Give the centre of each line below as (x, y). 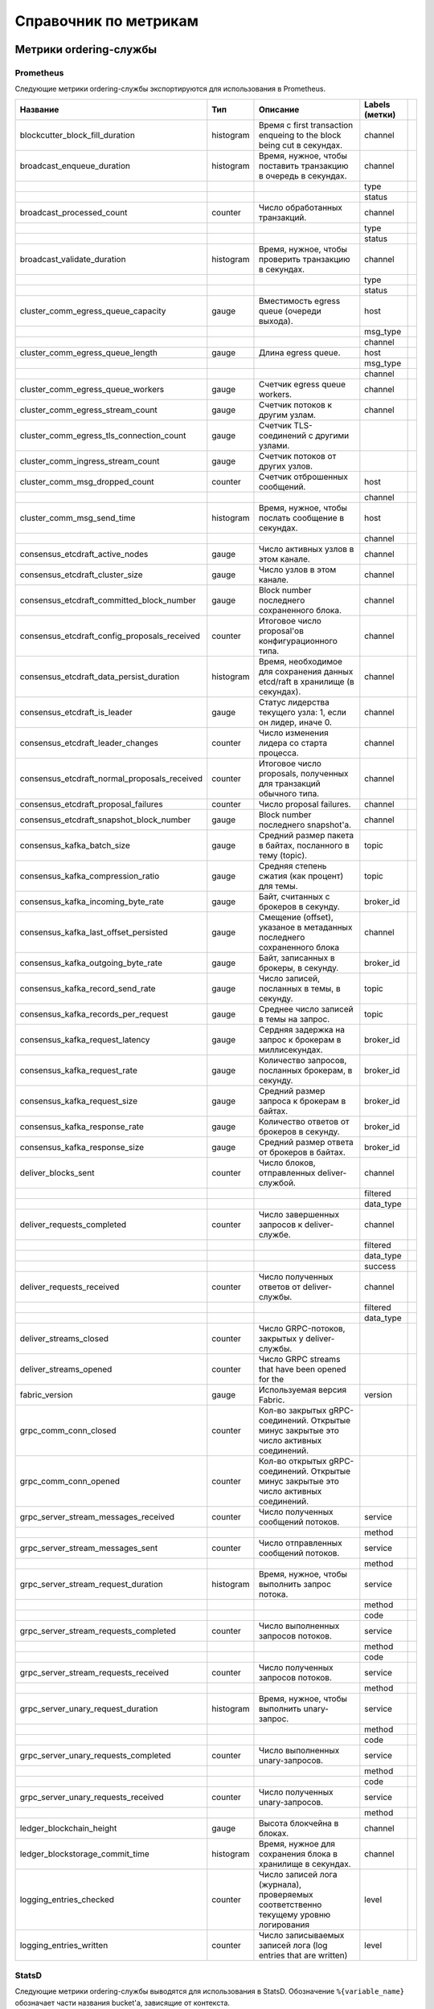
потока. (273, 1594)
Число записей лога (298, 1874)
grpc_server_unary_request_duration (89, 1708)
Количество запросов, (303, 1060)
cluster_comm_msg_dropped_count (87, 481)
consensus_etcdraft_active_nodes (84, 554)
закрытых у (281, 1338)
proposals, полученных (303, 773)
